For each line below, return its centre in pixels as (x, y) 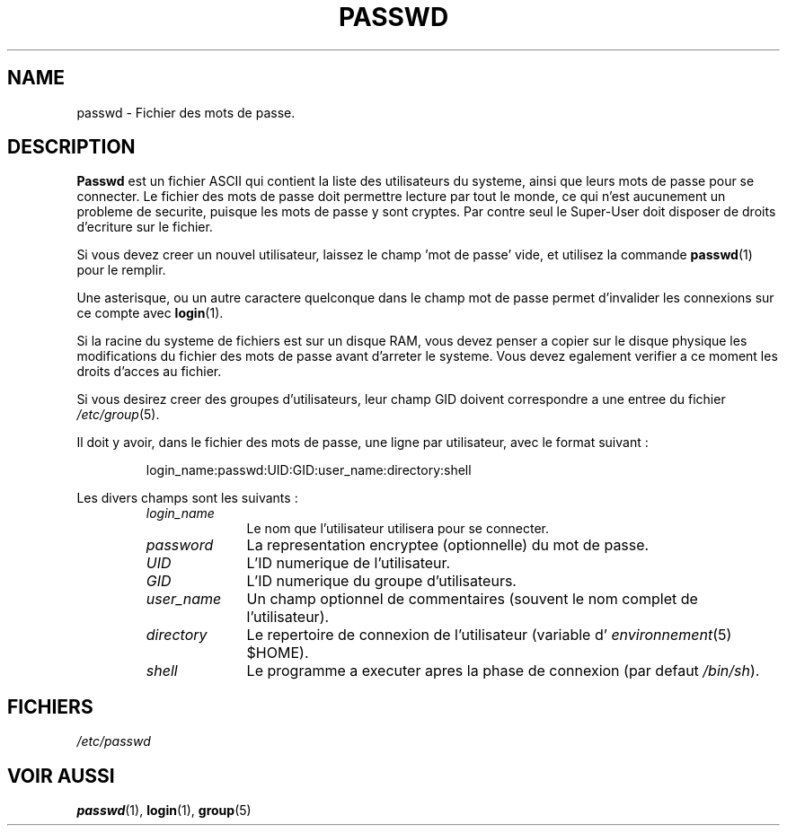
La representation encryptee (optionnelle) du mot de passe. (448, 545)
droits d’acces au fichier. (149, 372)
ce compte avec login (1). (150, 313)
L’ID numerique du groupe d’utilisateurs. (381, 581)
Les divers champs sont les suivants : (187, 498)
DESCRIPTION (71, 147)
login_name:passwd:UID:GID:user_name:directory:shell (309, 470)
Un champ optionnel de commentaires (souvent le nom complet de (472, 599)
